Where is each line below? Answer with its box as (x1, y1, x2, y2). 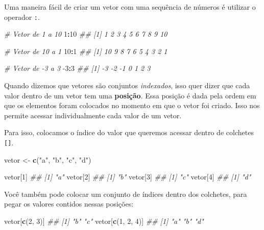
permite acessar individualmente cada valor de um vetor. (4, 110, 182, 120)
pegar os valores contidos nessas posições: (4, 198, 134, 209)
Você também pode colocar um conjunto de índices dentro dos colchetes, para (4, 188, 247, 199)
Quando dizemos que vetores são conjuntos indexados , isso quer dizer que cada (4, 80, 250, 91)
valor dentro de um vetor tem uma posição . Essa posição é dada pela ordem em (4, 90, 256, 100)
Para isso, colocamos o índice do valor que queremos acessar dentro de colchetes (4, 127, 254, 138)
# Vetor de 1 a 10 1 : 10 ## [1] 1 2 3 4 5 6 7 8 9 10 (4, 29, 167, 39)
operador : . (4, 11, 40, 22)
